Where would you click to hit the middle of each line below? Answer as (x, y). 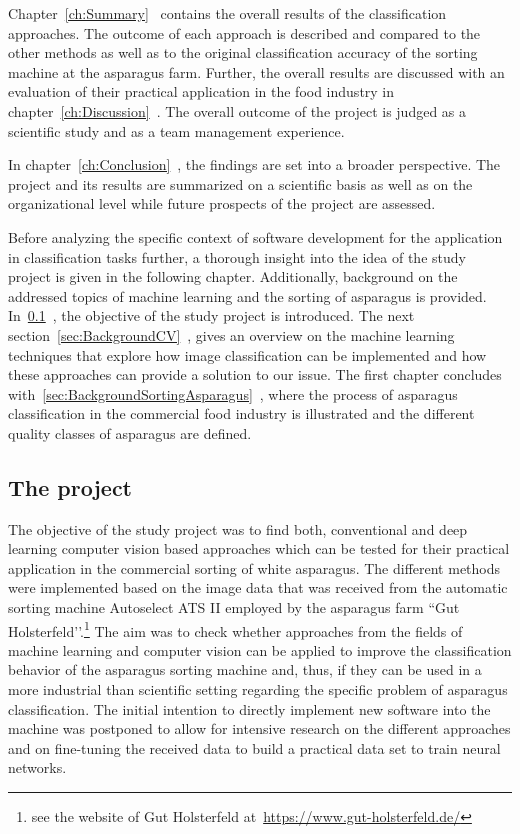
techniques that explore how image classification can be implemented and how (247, 354)
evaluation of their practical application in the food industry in (201, 91)
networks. (37, 767)
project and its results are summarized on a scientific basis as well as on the (240, 183)
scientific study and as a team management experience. (176, 130)
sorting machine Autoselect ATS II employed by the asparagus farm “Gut (234, 607)
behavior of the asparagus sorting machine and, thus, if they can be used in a (245, 669)
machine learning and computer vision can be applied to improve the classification (260, 649)
